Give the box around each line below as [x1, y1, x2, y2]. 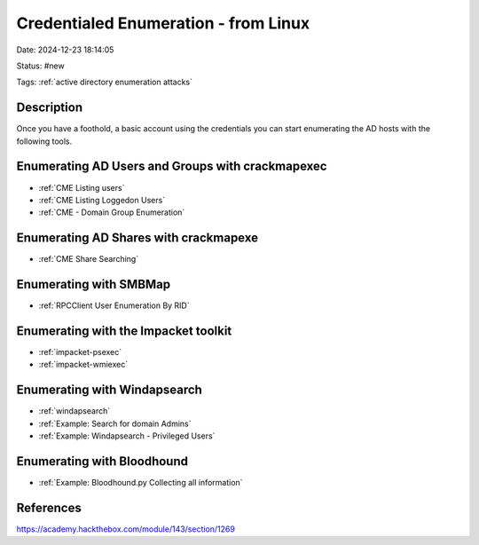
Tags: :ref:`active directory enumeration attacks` [16, 76, 192, 88]
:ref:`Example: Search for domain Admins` [38, 418, 192, 429]
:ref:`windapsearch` [38, 406, 111, 416]
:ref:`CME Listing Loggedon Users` [38, 194, 166, 205]
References [16, 500, 82, 515]
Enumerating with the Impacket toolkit [16, 323, 232, 338]
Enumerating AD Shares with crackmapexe [16, 231, 259, 246]
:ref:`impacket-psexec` [38, 347, 122, 358]
